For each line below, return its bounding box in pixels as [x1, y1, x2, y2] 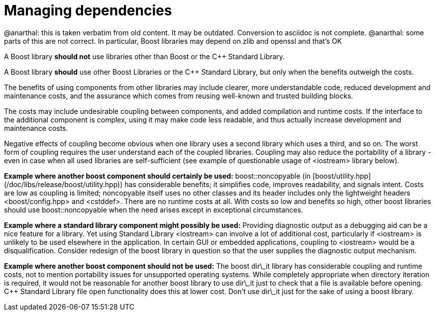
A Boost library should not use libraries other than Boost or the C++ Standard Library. [4, 52, 285, 61]
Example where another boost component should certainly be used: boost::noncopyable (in [4, 171, 311, 180]
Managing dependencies [4, 2, 172, 19]
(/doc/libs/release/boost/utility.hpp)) [4, 180, 123, 189]
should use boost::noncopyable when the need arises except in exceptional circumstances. [4, 205, 303, 214]
